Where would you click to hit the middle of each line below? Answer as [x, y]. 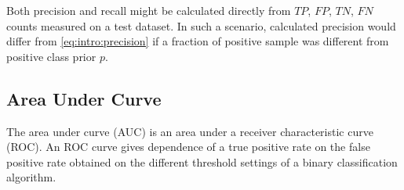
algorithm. [31, 177]
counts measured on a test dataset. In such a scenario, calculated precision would [201, 25]
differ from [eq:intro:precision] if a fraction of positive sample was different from [198, 41]
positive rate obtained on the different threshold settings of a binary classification [202, 161]
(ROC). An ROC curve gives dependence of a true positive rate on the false [188, 147]
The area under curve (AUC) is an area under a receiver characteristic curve [190, 131]
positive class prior [51, 56]
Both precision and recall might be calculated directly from [149, 10]
